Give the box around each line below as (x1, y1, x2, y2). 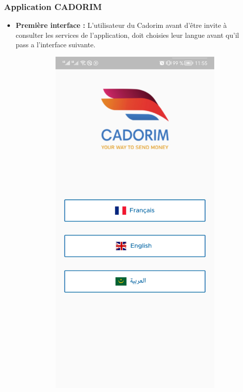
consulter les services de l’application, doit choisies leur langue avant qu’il (15, 29, 239, 40)
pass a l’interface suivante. (15, 39, 96, 50)
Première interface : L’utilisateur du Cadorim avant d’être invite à (15, 20, 227, 30)
